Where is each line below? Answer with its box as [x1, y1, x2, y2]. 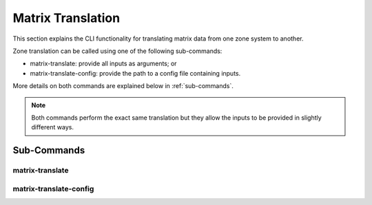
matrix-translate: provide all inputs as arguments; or [30, 59, 177, 68]
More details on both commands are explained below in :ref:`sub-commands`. [12, 82, 234, 90]
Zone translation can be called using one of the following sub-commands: [12, 47, 223, 55]
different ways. [31, 123, 74, 131]
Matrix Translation [12, 10, 121, 25]
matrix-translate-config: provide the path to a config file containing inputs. [30, 69, 241, 77]
